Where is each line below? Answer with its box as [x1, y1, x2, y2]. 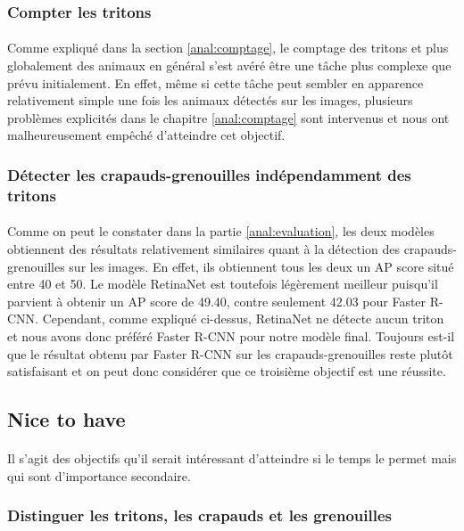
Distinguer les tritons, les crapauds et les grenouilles [7, 504, 392, 527]
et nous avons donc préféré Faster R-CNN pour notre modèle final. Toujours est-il [7, 326, 455, 345]
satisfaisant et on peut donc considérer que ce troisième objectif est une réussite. [7, 362, 446, 380]
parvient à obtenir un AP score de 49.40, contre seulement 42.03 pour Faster [7, 291, 427, 310]
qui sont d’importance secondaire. [7, 466, 191, 485]
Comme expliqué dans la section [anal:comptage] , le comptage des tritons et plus [7, 38, 449, 57]
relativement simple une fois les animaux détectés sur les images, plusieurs [7, 91, 413, 110]
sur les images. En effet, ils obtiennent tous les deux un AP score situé [69, 257, 454, 275]
